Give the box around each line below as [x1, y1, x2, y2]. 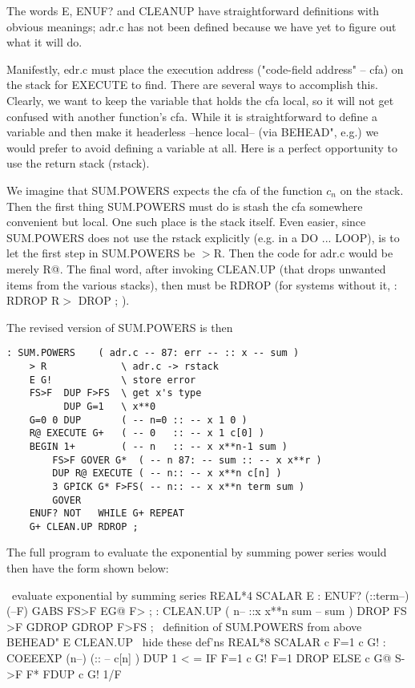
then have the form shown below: [6, 560, 169, 577]
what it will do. [6, 34, 83, 51]
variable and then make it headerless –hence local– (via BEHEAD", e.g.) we [6, 123, 379, 140]
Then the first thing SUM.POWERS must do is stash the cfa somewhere [6, 197, 363, 214]
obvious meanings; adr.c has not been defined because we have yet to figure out [6, 18, 397, 34]
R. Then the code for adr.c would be [213, 245, 393, 261]
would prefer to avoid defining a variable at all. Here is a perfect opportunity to [6, 139, 398, 156]
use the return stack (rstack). [6, 155, 150, 172]
